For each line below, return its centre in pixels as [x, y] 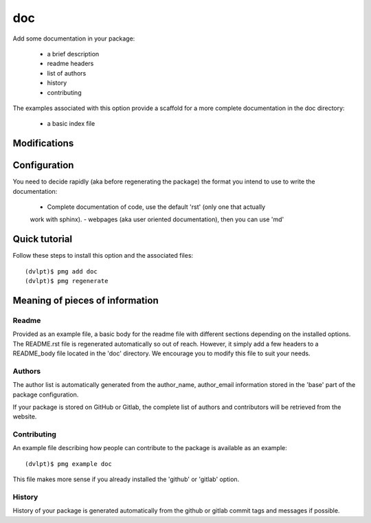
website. [25, 416]
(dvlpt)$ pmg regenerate [67, 281]
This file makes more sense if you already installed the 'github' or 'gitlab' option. [126, 479]
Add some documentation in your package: [74, 38]
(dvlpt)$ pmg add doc [61, 271]
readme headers [70, 64]
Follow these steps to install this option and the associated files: [103, 256]
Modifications [43, 143]
